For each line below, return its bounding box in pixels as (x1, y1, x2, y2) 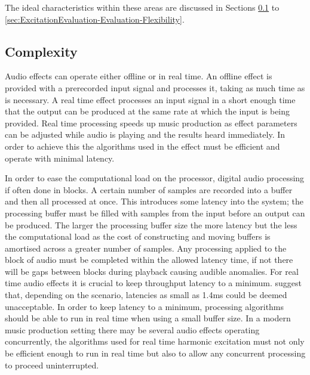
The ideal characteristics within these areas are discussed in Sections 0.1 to (5, 1, 280, 13)
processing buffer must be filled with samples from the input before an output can (5, 206, 305, 219)
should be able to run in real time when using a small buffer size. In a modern (5, 312, 291, 324)
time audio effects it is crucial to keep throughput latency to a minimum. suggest (5, 277, 302, 289)
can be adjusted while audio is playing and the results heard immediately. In (5, 128, 286, 141)
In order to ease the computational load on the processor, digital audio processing (5, 172, 305, 184)
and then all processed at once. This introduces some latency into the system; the (5, 195, 303, 207)
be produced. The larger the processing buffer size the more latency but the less (5, 218, 297, 231)
